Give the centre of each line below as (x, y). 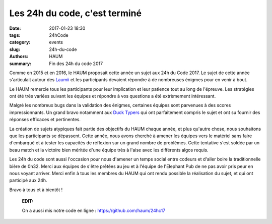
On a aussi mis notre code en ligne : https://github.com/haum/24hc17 (94, 210)
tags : (15, 35)
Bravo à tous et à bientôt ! (36, 190)
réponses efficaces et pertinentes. (45, 120)
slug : (15, 49)
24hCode (59, 35)
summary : (20, 64)
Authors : (19, 57)
